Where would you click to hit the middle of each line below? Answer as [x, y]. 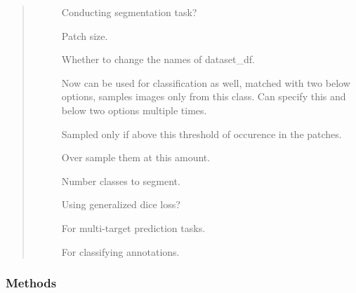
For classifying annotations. [120, 251]
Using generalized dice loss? [121, 204]
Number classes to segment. [121, 180]
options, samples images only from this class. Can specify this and [204, 96]
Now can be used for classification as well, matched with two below [206, 82]
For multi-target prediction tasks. [133, 227]
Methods [31, 283]
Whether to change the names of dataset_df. [158, 59]
